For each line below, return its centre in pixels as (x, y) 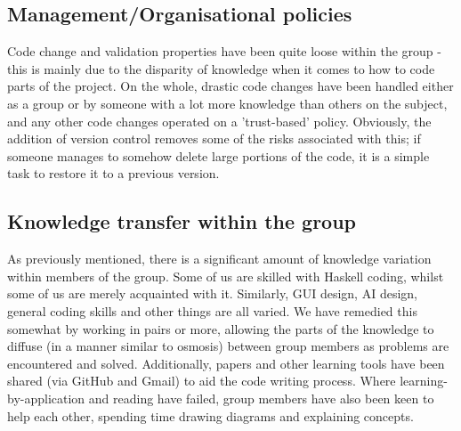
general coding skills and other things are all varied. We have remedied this (212, 310)
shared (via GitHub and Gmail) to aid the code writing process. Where (202, 381)
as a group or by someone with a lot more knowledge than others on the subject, (227, 103)
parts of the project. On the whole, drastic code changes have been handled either (230, 86)
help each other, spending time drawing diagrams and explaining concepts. (210, 415)
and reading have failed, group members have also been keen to (261, 398)
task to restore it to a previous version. (113, 173)
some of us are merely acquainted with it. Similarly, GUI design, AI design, (212, 293)
